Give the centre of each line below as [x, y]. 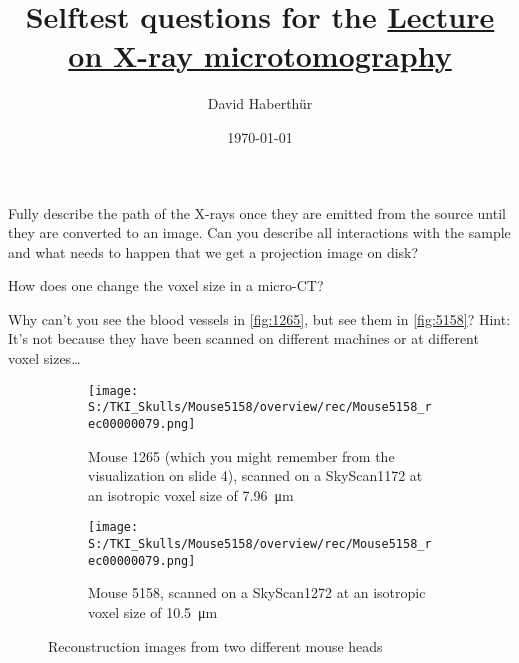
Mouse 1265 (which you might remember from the [241, 455]
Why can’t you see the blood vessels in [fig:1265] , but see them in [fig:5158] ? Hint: [259, 318]
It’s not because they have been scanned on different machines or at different [243, 338]
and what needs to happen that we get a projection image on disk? [213, 251]
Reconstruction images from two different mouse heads [215, 645]
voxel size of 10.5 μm [153, 611]
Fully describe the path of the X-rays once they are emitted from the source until [257, 212]
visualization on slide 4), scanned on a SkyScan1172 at [255, 475]
